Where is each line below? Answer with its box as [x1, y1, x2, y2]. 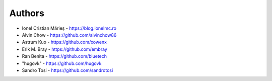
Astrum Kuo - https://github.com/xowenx [22, 39, 107, 45]
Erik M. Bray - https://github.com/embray [22, 46, 108, 52]
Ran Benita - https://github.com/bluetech [22, 53, 107, 59]
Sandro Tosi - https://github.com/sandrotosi [22, 67, 113, 73]
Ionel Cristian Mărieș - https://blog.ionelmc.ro [22, 25, 117, 31]
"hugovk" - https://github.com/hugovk [22, 60, 102, 66]
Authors [9, 8, 45, 19]
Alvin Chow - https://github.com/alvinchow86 [22, 32, 117, 38]
